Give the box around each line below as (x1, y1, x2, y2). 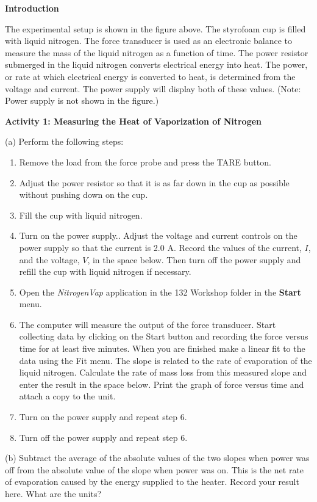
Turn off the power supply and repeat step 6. (19, 431, 188, 443)
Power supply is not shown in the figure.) (5, 94, 159, 107)
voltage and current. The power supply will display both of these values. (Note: (5, 82, 301, 95)
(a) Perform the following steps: (5, 135, 124, 148)
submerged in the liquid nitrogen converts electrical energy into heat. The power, (5, 58, 308, 71)
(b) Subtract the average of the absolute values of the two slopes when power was (5, 451, 310, 464)
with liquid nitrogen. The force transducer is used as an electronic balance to (5, 34, 293, 47)
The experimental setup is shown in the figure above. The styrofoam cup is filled (5, 22, 306, 35)
